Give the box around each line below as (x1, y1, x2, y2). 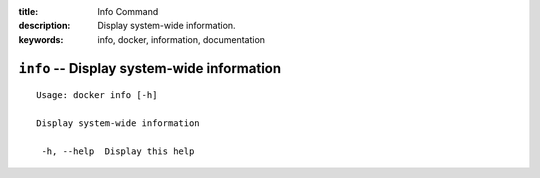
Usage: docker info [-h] (36, 90, 158, 101)
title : (18, 6, 39, 17)
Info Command (97, 6, 159, 17)
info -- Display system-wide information (18, 60, 282, 77)
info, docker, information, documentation (97, 33, 265, 45)
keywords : (18, 33, 64, 45)
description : (18, 20, 71, 32)
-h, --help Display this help (41, 145, 195, 157)
